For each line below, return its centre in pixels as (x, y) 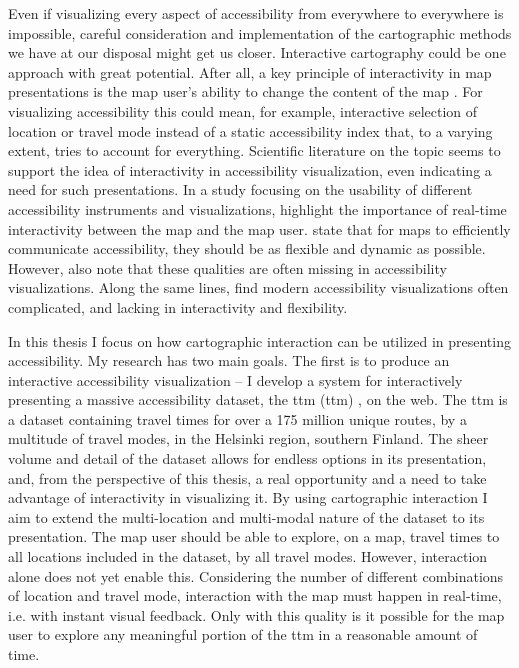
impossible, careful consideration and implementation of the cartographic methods (260, 32)
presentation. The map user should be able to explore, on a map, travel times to (254, 536)
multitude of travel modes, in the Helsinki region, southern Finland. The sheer (248, 438)
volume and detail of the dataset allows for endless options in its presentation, (247, 458)
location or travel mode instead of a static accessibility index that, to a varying (250, 130)
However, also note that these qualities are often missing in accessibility (227, 267)
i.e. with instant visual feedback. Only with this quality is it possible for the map (256, 614)
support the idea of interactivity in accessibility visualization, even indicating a (250, 169)
